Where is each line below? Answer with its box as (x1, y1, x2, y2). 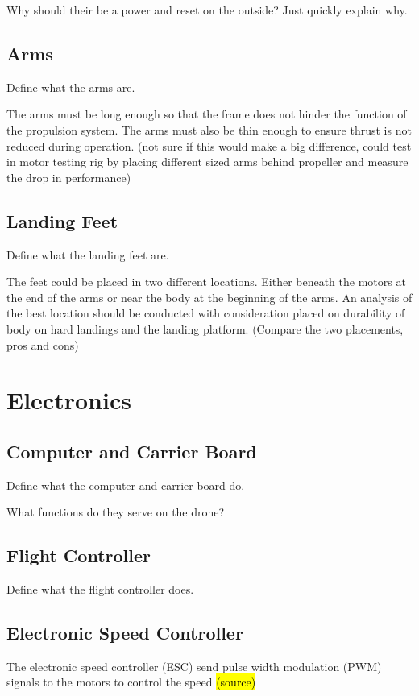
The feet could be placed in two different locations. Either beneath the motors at (6, 273, 406, 290)
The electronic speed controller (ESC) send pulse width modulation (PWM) (6, 657, 382, 674)
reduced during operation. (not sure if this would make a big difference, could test (6, 137, 412, 154)
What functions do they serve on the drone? (6, 503, 225, 520)
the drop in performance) (6, 168, 131, 185)
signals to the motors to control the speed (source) (6, 673, 256, 690)
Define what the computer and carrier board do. (6, 476, 245, 493)
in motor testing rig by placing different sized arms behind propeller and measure (6, 153, 409, 170)
